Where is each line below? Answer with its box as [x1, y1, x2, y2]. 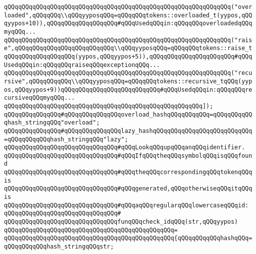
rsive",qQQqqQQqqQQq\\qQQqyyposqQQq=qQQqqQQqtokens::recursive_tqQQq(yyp [4, 77, 253, 85]
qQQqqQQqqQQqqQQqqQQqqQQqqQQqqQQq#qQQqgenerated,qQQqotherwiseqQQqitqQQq [4, 185, 253, 192]
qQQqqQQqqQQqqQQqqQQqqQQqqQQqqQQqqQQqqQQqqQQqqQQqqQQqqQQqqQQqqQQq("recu [4, 69, 253, 77]
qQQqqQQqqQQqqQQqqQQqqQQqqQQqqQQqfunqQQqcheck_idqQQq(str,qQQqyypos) [4, 218, 238, 226]
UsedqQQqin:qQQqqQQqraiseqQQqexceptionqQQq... [4, 61, 160, 68]
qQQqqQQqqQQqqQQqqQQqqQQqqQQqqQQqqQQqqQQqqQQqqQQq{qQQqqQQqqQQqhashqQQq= [4, 235, 253, 242]
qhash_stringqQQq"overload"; [4, 119, 100, 127]
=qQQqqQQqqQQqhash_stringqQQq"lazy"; [4, 135, 128, 143]
